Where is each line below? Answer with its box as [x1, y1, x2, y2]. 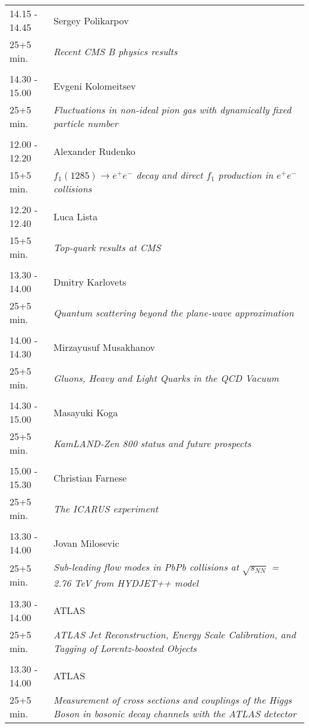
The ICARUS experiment [53, 501, 159, 515]
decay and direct [136, 168, 203, 182]
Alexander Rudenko [53, 144, 135, 158]
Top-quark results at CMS [53, 240, 161, 254]
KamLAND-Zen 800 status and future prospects [53, 436, 251, 450]
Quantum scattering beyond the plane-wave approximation [53, 305, 294, 319]
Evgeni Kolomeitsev [53, 78, 136, 93]
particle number [53, 116, 118, 130]
